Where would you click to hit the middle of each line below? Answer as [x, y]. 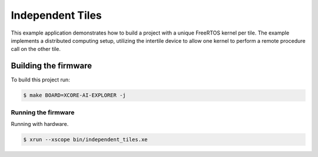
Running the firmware [43, 112]
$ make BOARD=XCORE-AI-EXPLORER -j [74, 95]
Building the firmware [52, 66]
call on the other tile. [36, 49]
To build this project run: [40, 80]
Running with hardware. [40, 124]
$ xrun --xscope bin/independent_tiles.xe [85, 139]
